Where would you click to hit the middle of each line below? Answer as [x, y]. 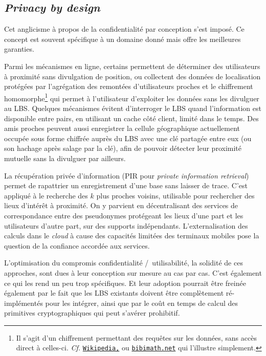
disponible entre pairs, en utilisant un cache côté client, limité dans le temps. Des [131, 118]
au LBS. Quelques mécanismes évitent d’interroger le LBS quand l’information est [133, 108]
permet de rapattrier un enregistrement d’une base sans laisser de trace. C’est [126, 185]
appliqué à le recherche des [46, 195]
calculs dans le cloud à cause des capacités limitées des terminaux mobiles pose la [132, 236]
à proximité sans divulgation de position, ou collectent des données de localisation [132, 76]
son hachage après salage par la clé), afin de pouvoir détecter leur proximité [123, 148]
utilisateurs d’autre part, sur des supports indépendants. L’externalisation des [126, 225]
